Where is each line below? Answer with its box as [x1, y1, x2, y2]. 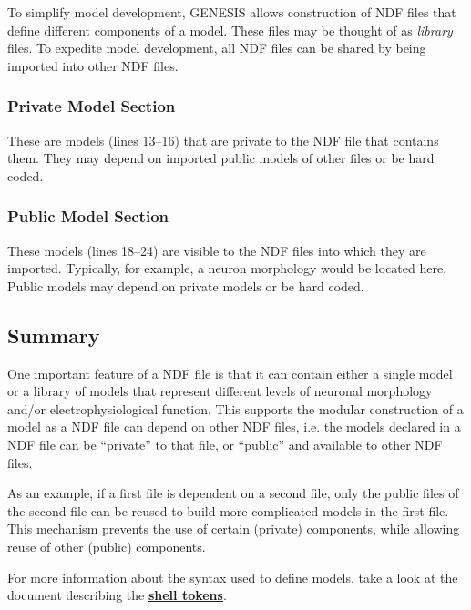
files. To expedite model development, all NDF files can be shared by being [7, 38, 426, 57]
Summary [7, 320, 100, 349]
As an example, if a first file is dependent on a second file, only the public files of [7, 483, 459, 503]
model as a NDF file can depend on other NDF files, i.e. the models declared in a [7, 417, 461, 436]
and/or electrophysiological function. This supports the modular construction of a [7, 399, 464, 418]
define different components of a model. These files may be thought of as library [7, 20, 453, 39]
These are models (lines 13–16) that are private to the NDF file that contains [7, 130, 439, 149]
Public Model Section [7, 205, 169, 228]
